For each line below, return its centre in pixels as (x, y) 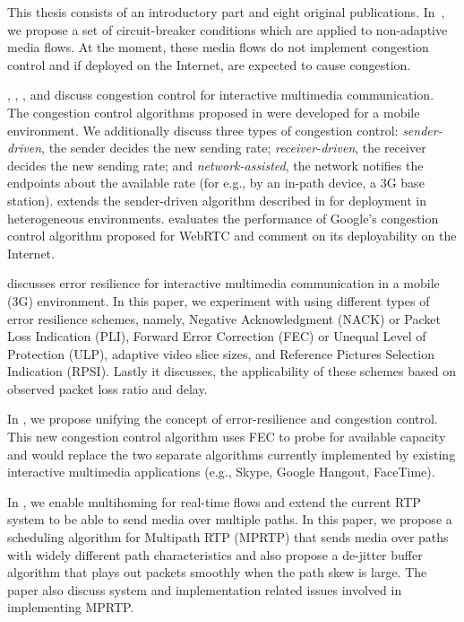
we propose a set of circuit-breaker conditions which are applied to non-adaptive (228, 29)
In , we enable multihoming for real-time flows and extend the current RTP (214, 501)
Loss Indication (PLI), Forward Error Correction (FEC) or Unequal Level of (217, 336)
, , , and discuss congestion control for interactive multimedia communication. (221, 95)
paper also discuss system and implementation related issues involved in (205, 589)
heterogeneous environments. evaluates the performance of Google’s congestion (223, 218)
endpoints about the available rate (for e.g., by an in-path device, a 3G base (216, 183)
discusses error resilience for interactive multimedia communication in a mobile (223, 283)
